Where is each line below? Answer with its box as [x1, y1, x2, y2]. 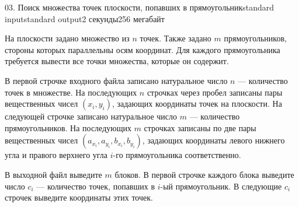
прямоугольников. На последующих [5, 121, 131, 134]
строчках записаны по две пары [144, 121, 256, 134]
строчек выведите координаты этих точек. [5, 191, 153, 204]
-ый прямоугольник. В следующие [160, 180, 282, 192]
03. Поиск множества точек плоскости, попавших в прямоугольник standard [5, 1, 274, 13]
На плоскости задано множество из [5, 32, 130, 44]
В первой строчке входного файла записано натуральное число [5, 74, 228, 86]
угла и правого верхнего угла [5, 149, 108, 161]
